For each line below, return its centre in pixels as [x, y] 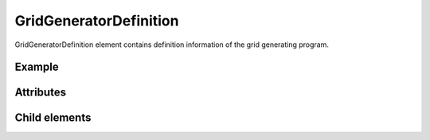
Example [37, 67]
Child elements [53, 118]
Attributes [41, 93]
